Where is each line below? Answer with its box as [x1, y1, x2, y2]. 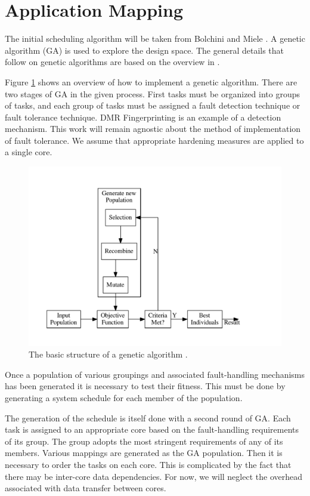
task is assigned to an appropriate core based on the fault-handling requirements [5, 423, 299, 436]
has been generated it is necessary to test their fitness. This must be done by [5, 380, 286, 392]
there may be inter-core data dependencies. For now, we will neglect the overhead [5, 470, 302, 482]
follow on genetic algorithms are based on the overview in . [5, 56, 220, 68]
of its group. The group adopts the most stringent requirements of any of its [5, 435, 283, 447]
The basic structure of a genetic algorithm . [29, 348, 188, 361]
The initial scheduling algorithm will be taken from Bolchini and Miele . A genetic [5, 32, 305, 45]
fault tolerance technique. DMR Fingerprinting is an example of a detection [5, 110, 281, 123]
